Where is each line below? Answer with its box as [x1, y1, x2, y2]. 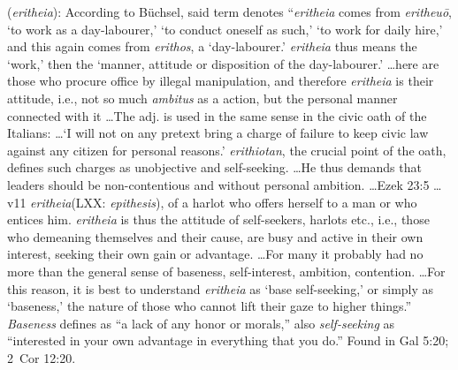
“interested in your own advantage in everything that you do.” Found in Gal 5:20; [7, 331, 449, 350]
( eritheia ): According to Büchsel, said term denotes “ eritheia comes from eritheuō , [7, 3, 452, 20]
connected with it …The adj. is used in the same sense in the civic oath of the [7, 106, 427, 125]
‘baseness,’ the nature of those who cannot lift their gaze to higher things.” [7, 297, 412, 315]
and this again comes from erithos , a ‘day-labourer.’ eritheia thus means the [7, 37, 417, 56]
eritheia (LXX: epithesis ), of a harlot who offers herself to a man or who [30, 193, 417, 211]
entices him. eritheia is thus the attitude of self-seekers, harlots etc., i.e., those [7, 210, 430, 229]
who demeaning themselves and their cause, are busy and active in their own [7, 227, 424, 245]
